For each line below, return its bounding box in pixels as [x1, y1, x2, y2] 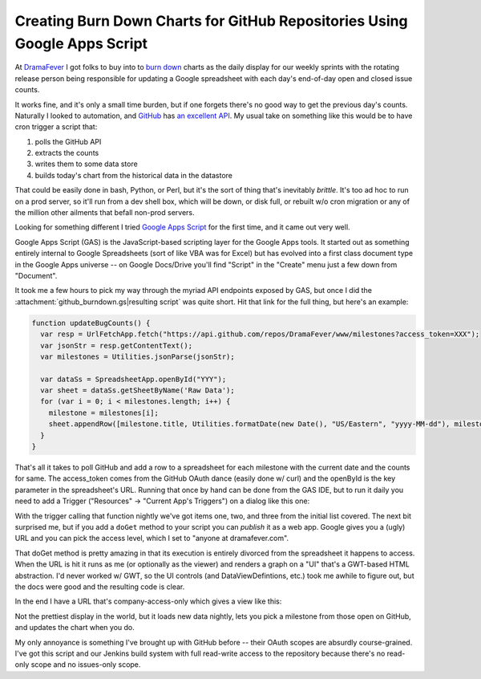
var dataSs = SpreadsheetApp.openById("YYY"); [40, 374, 227, 384]
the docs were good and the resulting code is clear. [14, 582, 185, 592]
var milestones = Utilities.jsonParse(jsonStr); [40, 352, 236, 361]
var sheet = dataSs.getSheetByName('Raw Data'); [40, 386, 236, 395]
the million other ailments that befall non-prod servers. [14, 208, 196, 218]
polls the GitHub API [34, 136, 102, 146]
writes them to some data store [34, 159, 138, 169]
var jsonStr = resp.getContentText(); [40, 341, 192, 350]
